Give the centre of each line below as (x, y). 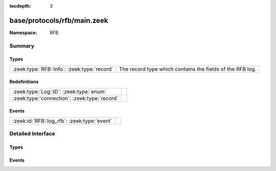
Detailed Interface (32, 134)
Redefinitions (24, 82)
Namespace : (24, 33)
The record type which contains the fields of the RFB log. (188, 69)
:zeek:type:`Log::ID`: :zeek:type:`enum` (60, 92)
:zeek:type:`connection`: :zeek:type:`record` (65, 98)
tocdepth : (20, 6)
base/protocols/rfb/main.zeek (59, 20)
